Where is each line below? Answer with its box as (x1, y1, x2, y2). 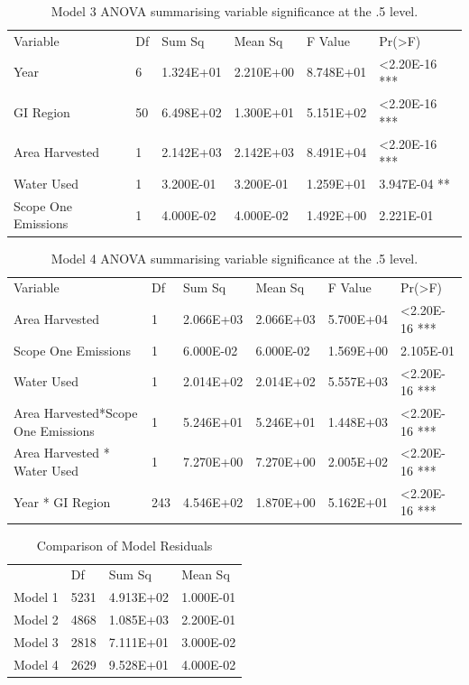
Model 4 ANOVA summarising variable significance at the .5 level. (51, 248, 418, 267)
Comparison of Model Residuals (36, 535, 213, 554)
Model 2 (14, 610, 59, 629)
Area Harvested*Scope (14, 403, 138, 421)
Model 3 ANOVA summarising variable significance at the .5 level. (51, 2, 418, 20)
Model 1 (14, 588, 59, 606)
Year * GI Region (14, 492, 111, 511)
